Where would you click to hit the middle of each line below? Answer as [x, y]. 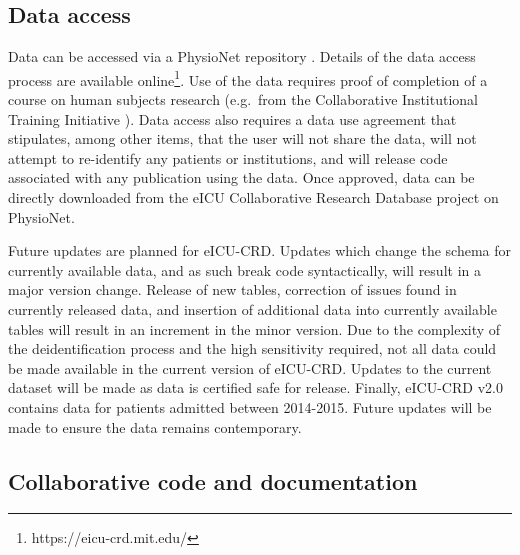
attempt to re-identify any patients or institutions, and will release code [228, 157]
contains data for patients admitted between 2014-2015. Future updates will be [250, 406]
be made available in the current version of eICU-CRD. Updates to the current [250, 367]
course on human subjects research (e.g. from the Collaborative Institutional [243, 99]
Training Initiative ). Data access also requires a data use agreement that [232, 118]
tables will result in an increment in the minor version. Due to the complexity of [254, 328]
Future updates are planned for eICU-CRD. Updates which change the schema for [260, 250]
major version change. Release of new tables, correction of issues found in [232, 289]
